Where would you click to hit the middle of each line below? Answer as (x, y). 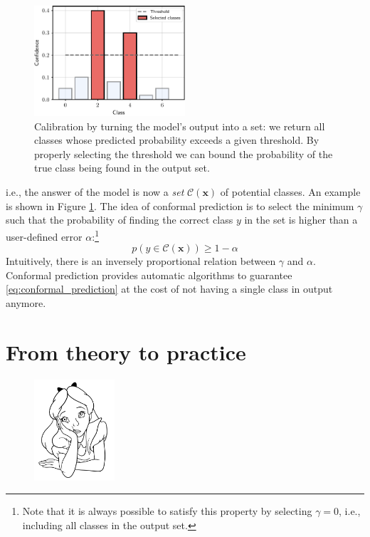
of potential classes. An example (290, 192)
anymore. (26, 302)
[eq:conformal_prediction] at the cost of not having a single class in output (169, 289)
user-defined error (44, 236)
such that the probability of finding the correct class (120, 220)
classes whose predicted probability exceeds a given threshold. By (177, 140)
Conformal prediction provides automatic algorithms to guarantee (149, 275)
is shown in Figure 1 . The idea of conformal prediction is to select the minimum (180, 205)
